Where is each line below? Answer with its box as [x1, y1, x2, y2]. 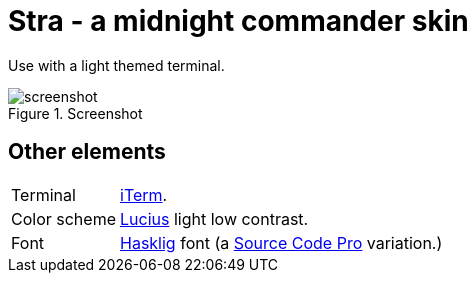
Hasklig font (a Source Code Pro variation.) [120, 232, 443, 253]
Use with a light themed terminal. [8, 56, 225, 74]
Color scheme [11, 208, 116, 229]
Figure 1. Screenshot [8, 104, 143, 122]
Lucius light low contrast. [120, 208, 309, 229]
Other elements [8, 139, 166, 165]
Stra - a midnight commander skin [8, 4, 469, 38]
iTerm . [120, 184, 168, 205]
